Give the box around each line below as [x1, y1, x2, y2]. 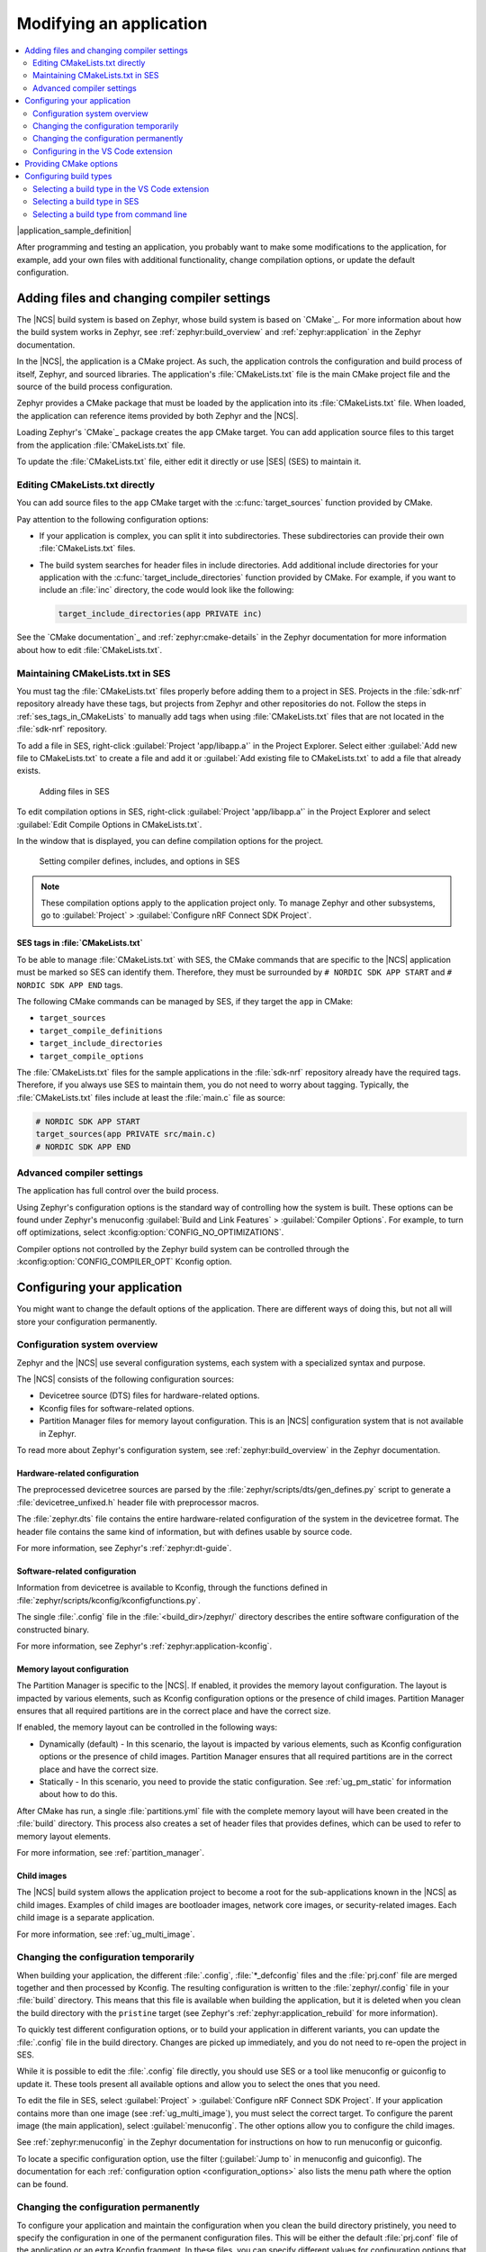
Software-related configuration [16, 1566, 137, 1576]
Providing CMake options [24, 159, 119, 169]
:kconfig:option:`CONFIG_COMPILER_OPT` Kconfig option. [16, 1257, 233, 1267]
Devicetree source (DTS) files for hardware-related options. [39, 1390, 260, 1401]
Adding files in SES [39, 785, 110, 796]
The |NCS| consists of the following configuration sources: [16, 1374, 234, 1385]
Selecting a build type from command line [32, 208, 188, 220]
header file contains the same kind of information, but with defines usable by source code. [16, 1526, 353, 1537]
